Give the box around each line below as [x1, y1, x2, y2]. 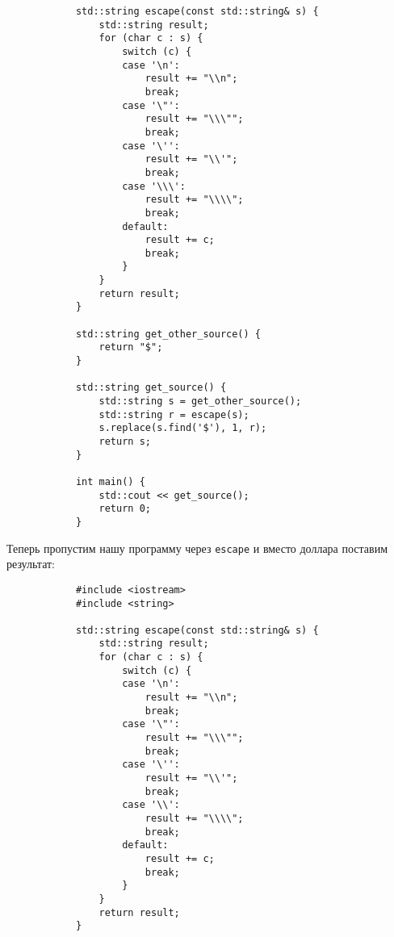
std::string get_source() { [75, 382, 227, 394]
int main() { [75, 475, 145, 487]
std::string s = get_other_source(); [98, 395, 302, 408]
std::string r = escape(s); [98, 408, 249, 420]
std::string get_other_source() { [75, 328, 261, 340]
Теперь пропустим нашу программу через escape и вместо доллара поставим [6, 539, 388, 556]
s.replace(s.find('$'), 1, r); [98, 422, 267, 434]
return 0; [98, 503, 151, 515]
